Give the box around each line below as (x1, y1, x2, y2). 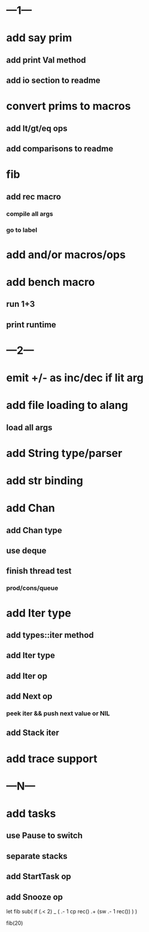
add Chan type (6, 525, 63, 535)
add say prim (6, 31, 72, 45)
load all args (6, 422, 53, 432)
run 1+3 (6, 299, 35, 309)
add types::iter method (6, 630, 94, 640)
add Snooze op (6, 892, 63, 902)
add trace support (6, 752, 98, 766)
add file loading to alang (6, 399, 129, 412)
